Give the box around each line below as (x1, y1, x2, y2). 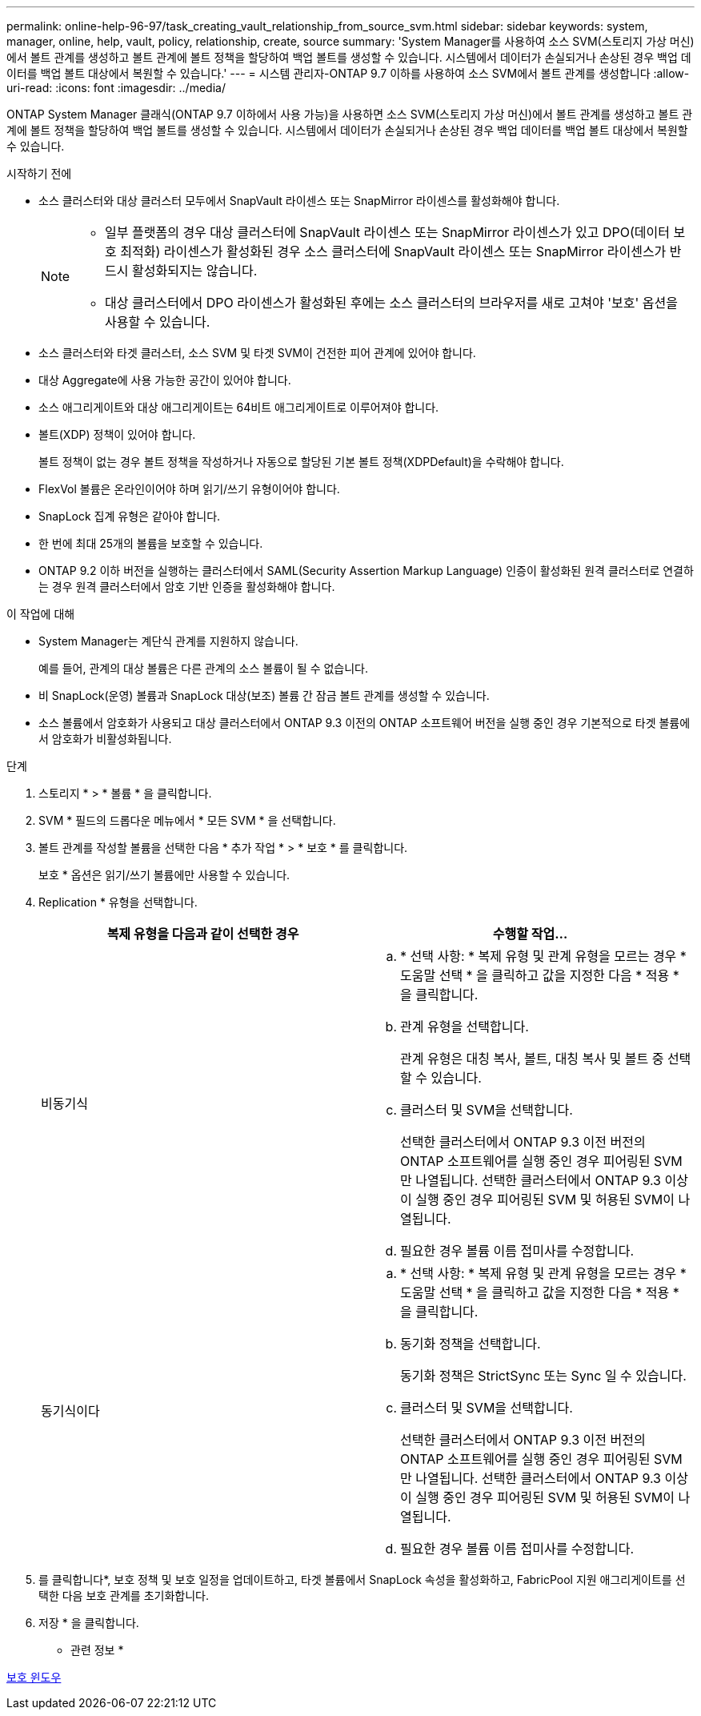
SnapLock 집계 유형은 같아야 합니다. (38, 509, 221, 523)
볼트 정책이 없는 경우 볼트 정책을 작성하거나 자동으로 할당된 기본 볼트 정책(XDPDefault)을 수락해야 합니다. (38, 455, 564, 468)
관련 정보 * (70, 1643, 124, 1657)
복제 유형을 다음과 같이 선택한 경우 (106, 926, 299, 942)
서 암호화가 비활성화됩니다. (38, 732, 172, 745)
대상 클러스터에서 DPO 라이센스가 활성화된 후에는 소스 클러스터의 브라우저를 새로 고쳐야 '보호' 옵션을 (105, 295, 678, 311)
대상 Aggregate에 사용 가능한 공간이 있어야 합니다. (38, 373, 291, 387)
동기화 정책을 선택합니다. (400, 1336, 541, 1352)
